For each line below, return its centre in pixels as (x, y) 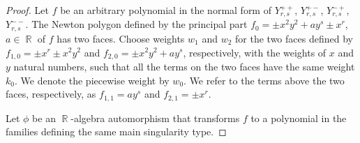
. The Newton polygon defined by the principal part (136, 24)
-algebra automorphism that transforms (155, 118)
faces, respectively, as (51, 94)
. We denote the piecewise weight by (92, 80)
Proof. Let (27, 10)
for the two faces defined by (294, 38)
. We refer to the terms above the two (264, 80)
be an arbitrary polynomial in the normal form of (166, 10)
